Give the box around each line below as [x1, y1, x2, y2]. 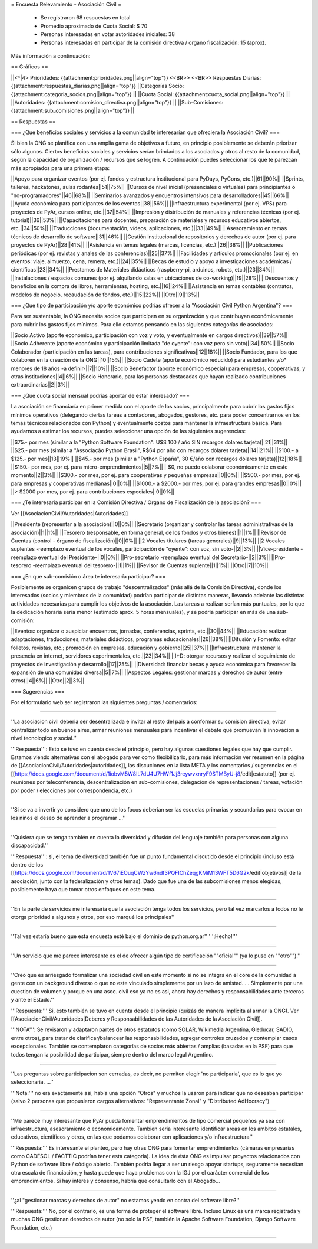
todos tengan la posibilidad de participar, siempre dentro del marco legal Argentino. [11, 1051, 214, 1058]
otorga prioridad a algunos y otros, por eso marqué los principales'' [11, 913, 175, 920]
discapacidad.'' [11, 842, 48, 849]
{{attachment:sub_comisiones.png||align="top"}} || [11, 107, 135, 115]
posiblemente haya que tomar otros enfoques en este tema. [11, 886, 156, 893]
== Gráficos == [11, 63, 48, 70]
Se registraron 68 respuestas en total [40, 14, 131, 21]
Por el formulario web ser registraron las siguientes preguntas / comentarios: [11, 699, 198, 706]
